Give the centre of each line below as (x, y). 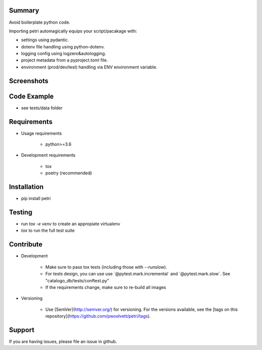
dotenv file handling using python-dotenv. (63, 46)
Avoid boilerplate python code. (40, 22)
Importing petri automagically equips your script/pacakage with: (73, 31)
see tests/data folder (42, 108)
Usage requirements (41, 133)
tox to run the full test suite (48, 230)
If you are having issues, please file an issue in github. (63, 342)
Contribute (26, 244)
